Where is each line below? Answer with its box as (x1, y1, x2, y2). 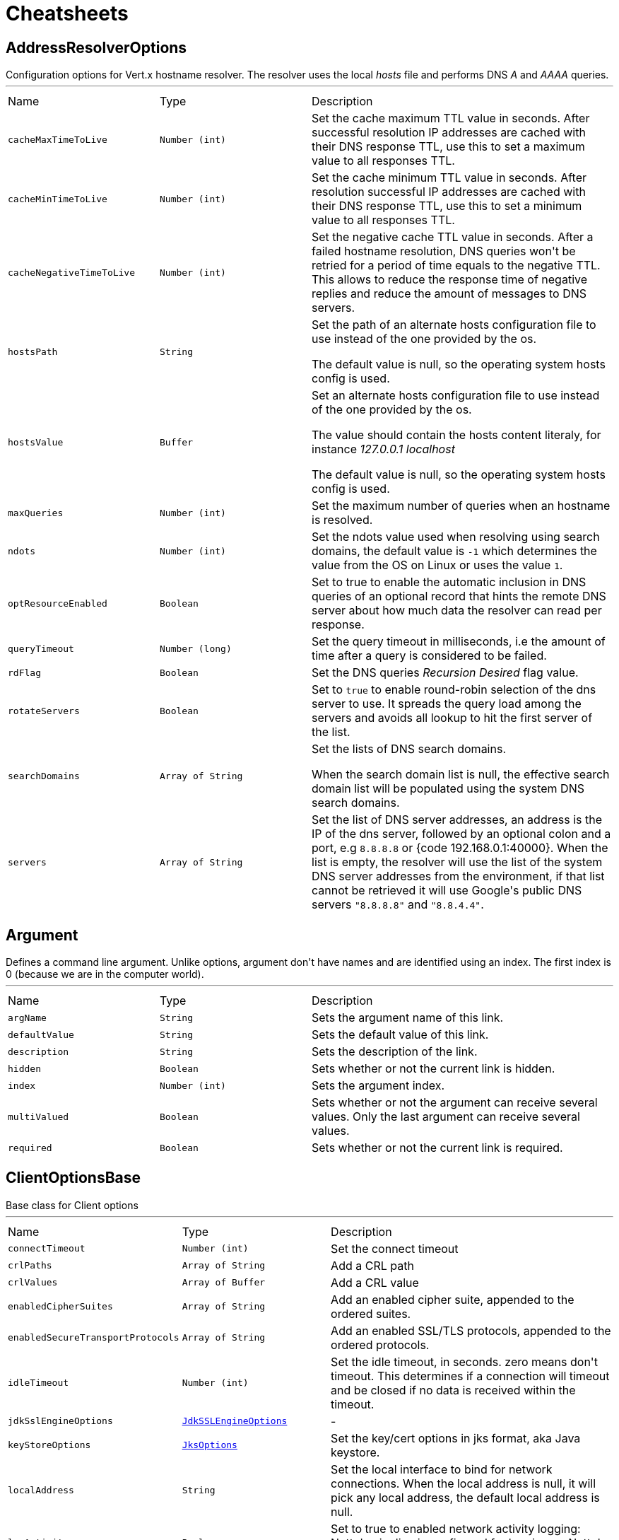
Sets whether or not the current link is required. (312, 1141, 563, 1155)
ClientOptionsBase (6, 1169, 141, 1187)
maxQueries (8, 507, 64, 518)
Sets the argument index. (312, 1078, 445, 1093)
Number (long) (160, 643, 232, 654)
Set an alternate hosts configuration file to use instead (312, 388, 600, 403)
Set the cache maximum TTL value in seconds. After (312, 111, 590, 126)
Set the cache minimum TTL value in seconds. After (312, 170, 587, 185)
